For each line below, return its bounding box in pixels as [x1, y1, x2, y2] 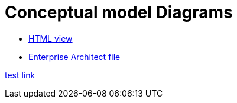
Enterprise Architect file [28, 51, 121, 62]
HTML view [28, 33, 73, 44]
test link [5, 69, 35, 80]
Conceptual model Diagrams [5, 2, 233, 22]
